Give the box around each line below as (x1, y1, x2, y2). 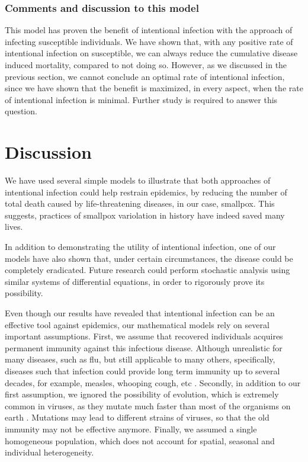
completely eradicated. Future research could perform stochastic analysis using (5, 264, 290, 276)
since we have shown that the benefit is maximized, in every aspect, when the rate (5, 82, 303, 94)
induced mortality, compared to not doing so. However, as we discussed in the (5, 59, 287, 70)
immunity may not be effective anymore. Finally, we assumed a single (5, 422, 257, 435)
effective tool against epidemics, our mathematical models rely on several (5, 318, 269, 331)
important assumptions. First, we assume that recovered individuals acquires (5, 330, 283, 342)
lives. (5, 220, 23, 233)
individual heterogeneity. (5, 446, 94, 458)
